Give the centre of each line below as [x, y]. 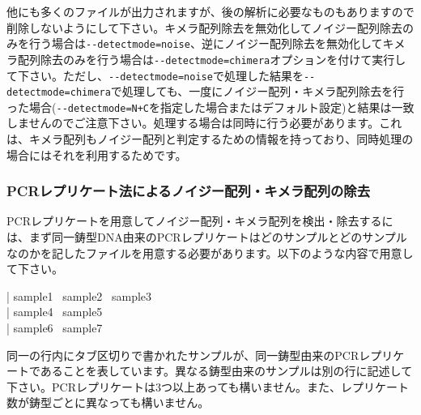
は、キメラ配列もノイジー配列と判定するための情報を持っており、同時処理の [210, 139]
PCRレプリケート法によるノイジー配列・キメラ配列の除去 [189, 191]
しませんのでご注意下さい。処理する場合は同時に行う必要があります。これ [204, 123]
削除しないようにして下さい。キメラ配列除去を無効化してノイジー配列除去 [204, 27]
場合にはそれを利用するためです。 [97, 154]
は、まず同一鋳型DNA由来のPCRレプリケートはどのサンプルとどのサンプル [207, 237]
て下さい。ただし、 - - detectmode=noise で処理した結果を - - [161, 75]
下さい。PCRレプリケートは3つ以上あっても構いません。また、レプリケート [208, 386]
